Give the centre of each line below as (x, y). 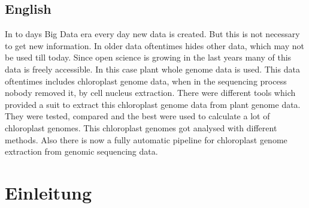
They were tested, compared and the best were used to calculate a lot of (137, 116)
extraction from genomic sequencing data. (81, 151)
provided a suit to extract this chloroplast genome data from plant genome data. (153, 104)
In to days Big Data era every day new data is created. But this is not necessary (152, 34)
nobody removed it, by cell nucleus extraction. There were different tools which (150, 93)
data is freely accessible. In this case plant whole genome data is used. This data (152, 69)
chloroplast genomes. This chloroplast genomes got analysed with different (141, 127)
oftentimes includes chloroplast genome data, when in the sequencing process (146, 81)
